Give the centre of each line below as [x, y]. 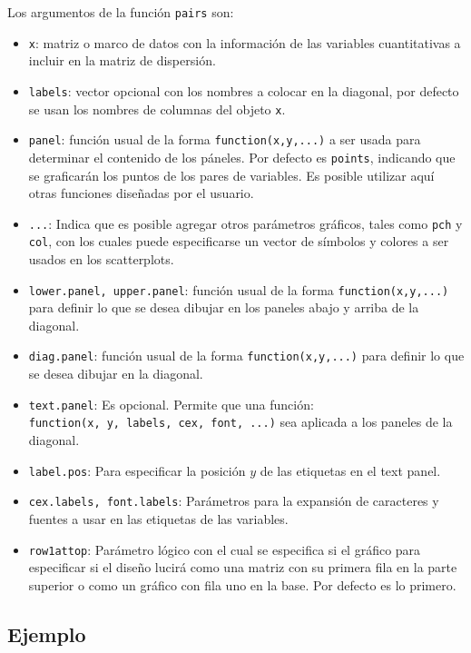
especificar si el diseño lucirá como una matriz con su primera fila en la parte [243, 567]
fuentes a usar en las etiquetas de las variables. [158, 518]
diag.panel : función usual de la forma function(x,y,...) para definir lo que [246, 356]
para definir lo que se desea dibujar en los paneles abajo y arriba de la [224, 307]
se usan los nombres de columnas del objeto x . [157, 109]
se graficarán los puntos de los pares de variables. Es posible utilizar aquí [231, 175]
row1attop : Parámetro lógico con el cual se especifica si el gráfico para [225, 549]
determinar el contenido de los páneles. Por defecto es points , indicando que [242, 157]
